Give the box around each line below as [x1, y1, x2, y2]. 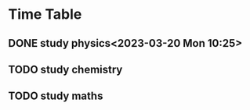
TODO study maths [8, 90, 103, 103]
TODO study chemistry [8, 62, 123, 76]
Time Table [8, 5, 82, 23]
